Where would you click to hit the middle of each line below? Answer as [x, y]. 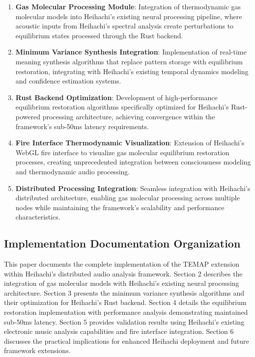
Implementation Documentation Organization [122, 243]
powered [28, 116]
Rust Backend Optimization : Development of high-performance [116, 97]
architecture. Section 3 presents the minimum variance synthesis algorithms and [124, 292]
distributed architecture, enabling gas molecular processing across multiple [127, 198]
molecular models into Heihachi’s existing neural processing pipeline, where [129, 16]
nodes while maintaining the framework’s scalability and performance [120, 207]
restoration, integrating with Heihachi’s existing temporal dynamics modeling [132, 71]
